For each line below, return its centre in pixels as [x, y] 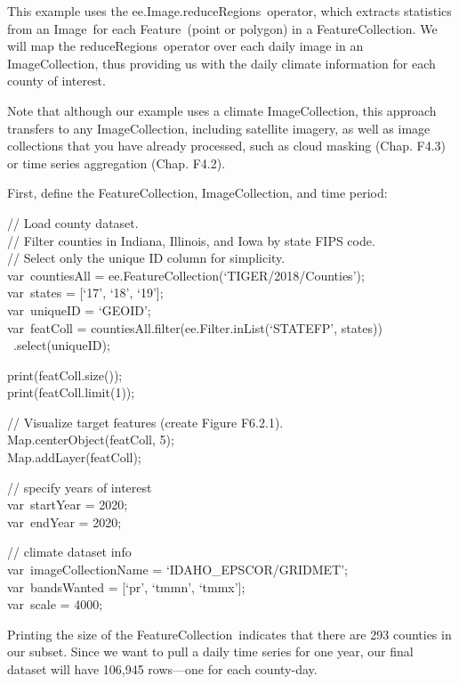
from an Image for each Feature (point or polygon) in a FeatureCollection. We [222, 28]
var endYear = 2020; [64, 521]
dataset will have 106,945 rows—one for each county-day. [162, 669]
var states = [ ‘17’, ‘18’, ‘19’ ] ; [85, 293]
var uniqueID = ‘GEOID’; [79, 309]
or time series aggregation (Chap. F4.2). [117, 163]
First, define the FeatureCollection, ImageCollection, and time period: [197, 193]
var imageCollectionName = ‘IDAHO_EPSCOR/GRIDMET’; [178, 570]
